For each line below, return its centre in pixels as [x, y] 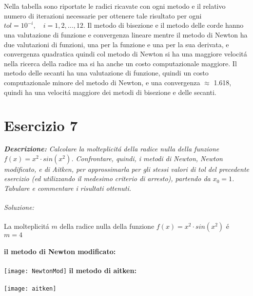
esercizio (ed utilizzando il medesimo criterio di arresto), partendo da [107, 178]
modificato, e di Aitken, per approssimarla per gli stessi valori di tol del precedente [127, 169]
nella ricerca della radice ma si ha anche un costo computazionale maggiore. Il [120, 63]
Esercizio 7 [41, 125]
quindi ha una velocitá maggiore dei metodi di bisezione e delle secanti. [110, 92]
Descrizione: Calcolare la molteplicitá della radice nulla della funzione [112, 149]
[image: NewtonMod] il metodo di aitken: [70, 270]
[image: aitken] [30, 289]
